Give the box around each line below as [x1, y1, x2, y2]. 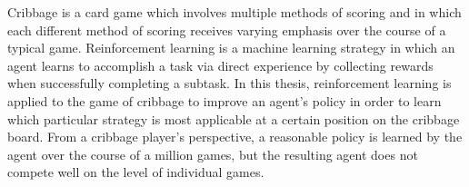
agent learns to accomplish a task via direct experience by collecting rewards [7, 55, 434, 74]
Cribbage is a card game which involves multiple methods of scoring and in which [7, 3, 462, 21]
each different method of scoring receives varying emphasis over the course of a [7, 20, 446, 39]
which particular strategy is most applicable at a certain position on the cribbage [7, 109, 460, 128]
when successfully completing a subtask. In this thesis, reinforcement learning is [7, 74, 452, 93]
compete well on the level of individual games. [7, 162, 264, 182]
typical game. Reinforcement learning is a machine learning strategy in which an [7, 38, 455, 57]
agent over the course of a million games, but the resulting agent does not [7, 144, 418, 163]
